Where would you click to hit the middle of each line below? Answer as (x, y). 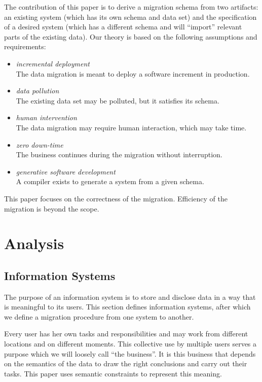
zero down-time (40, 144)
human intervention (46, 117)
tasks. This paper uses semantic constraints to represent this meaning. (113, 373)
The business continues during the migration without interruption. (119, 154)
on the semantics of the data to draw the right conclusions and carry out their (126, 363)
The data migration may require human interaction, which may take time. (131, 127)
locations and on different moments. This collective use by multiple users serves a (130, 344)
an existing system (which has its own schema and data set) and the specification (130, 16)
